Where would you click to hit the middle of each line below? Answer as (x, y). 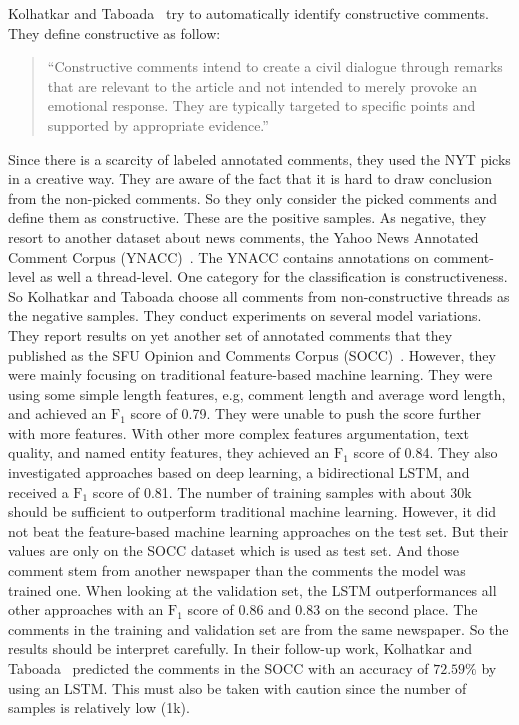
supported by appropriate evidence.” (158, 124)
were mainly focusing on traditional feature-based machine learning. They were (250, 374)
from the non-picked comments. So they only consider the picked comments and (253, 197)
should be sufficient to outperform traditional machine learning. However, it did (252, 511)
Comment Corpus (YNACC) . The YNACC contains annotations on (219, 256)
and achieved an (57, 413)
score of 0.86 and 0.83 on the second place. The (332, 609)
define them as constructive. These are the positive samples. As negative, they (247, 217)
